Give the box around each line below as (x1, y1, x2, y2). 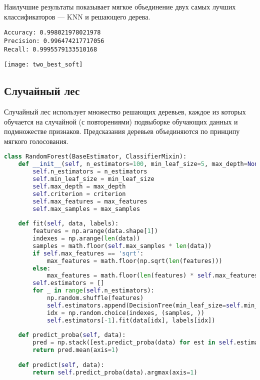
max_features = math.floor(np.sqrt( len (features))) (46, 257, 222, 264)
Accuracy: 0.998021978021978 (4, 29, 101, 36)
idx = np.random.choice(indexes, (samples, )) (46, 309, 204, 316)
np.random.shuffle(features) (46, 294, 144, 302)
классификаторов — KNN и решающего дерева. (4, 11, 150, 21)
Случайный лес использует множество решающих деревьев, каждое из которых (4, 106, 246, 117)
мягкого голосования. (4, 135, 68, 146)
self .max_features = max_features (32, 197, 147, 205)
